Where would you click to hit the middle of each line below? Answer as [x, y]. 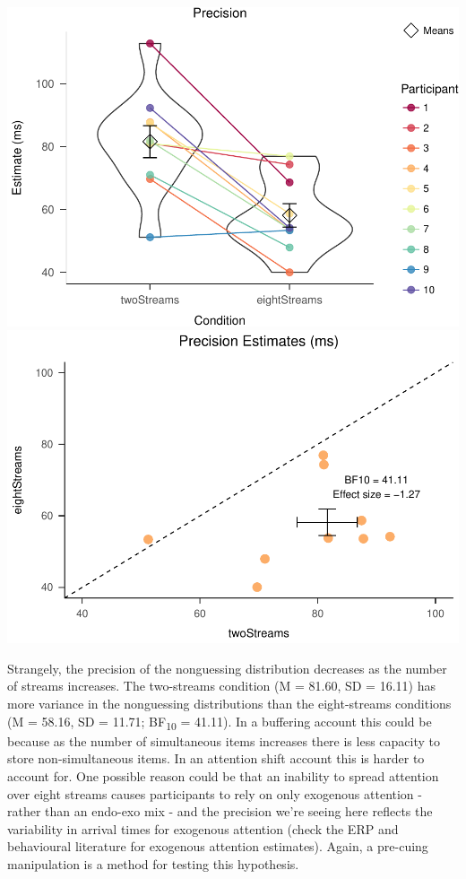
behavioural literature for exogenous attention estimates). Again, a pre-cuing [218, 846]
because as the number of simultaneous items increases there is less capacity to [224, 740]
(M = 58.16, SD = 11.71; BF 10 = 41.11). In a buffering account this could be [220, 722]
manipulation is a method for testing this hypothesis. [153, 863]
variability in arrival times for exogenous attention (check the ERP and [203, 828]
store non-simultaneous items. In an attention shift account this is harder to [216, 758]
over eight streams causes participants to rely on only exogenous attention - [215, 793]
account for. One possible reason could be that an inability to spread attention [223, 775]
